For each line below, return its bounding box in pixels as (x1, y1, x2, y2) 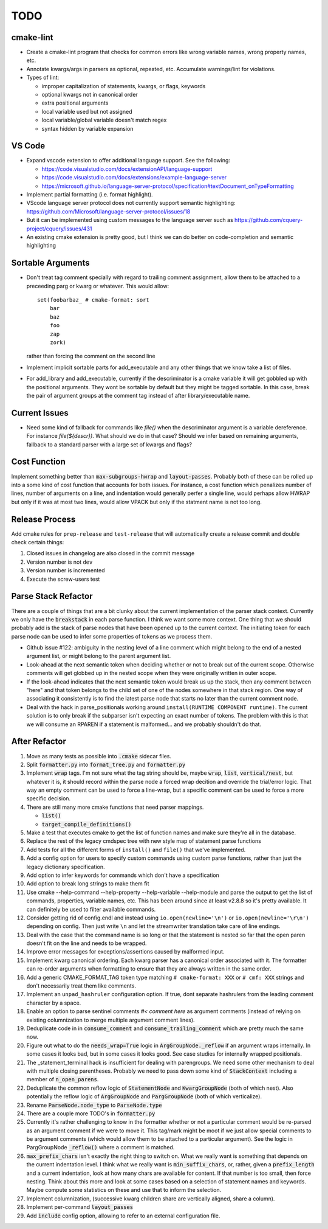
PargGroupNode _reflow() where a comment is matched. (26, 1144, 175, 1151)
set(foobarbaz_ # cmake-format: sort (37, 297, 150, 303)
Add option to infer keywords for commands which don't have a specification (26, 871, 220, 879)
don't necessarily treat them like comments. (26, 982, 137, 989)
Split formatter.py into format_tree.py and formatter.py (26, 761, 186, 768)
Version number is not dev (26, 558, 93, 566)
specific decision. (26, 795, 71, 802)
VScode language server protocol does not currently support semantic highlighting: (26, 199, 236, 207)
